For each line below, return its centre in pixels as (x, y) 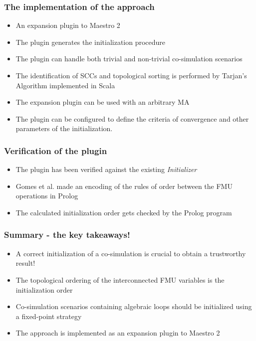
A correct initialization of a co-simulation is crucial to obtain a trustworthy (131, 253)
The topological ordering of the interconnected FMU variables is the (120, 279)
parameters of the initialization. (64, 128)
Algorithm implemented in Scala (65, 85)
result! (25, 263)
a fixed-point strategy (49, 316)
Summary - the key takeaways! (67, 235)
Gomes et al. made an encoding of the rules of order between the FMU (124, 186)
